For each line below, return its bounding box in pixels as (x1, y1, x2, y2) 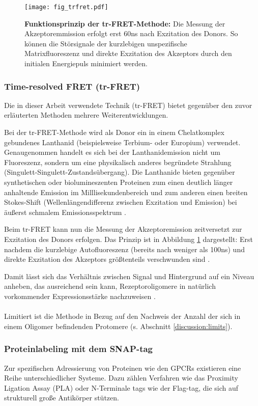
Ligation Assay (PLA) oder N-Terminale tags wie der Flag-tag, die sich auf (4, 382, 239, 393)
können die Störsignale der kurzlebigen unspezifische (24, 38, 187, 48)
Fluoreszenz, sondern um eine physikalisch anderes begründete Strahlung (4, 156, 232, 167)
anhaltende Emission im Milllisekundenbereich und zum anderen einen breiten (4, 186, 248, 197)
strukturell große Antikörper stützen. (4, 392, 119, 403)
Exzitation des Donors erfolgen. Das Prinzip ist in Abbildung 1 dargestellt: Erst (4, 233, 253, 244)
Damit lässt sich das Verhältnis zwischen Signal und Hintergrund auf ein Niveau (4, 270, 254, 281)
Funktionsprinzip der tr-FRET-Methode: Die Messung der (24, 18, 225, 29)
